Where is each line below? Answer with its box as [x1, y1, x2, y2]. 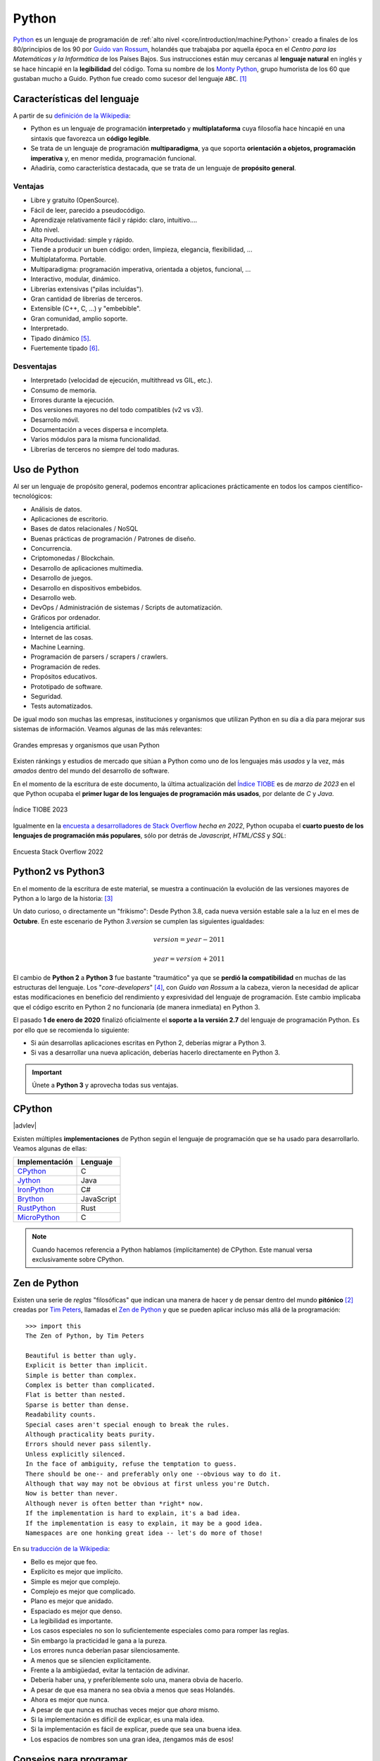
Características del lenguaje [13, 92, 139, 105]
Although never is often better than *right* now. [25, 1499, 204, 1507]
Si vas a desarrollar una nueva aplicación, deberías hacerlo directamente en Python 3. [30, 1048, 281, 1057]
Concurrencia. [30, 545, 72, 553]
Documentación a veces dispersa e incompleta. [30, 425, 169, 434]
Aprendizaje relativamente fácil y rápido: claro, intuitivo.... [30, 216, 198, 224]
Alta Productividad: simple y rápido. [30, 235, 134, 244]
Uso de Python [13, 463, 80, 475]
